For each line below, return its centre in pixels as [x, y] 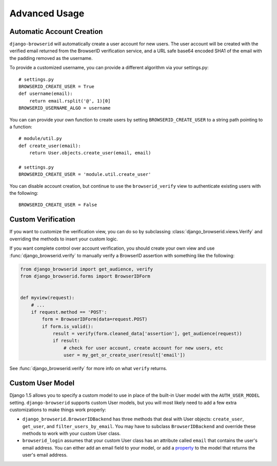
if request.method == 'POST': [69, 312]
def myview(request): [47, 298]
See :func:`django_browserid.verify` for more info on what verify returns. [88, 369]
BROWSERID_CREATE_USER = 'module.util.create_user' [85, 175]
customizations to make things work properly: [58, 410]
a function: [21, 127]
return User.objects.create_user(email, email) [90, 153]
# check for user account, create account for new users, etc [143, 348]
